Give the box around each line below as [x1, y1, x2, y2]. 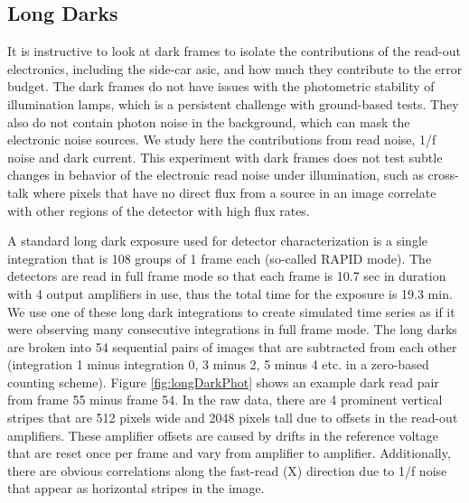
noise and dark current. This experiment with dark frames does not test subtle [7, 147, 443, 166]
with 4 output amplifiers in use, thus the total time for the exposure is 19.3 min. [7, 284, 453, 303]
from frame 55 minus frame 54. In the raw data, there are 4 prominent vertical [7, 390, 443, 409]
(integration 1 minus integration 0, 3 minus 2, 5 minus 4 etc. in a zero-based [7, 355, 429, 374]
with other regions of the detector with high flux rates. [7, 200, 310, 219]
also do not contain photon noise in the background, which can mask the [7, 112, 410, 131]
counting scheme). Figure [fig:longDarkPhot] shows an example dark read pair [7, 372, 439, 391]
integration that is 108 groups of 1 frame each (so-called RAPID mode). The [7, 248, 432, 267]
